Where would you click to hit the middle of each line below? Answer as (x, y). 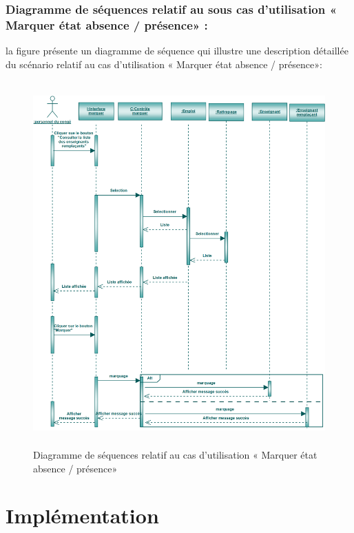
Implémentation (82, 515)
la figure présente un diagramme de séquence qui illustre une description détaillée (177, 51)
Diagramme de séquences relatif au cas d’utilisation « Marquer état (175, 455)
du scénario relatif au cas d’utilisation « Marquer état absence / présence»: (164, 64)
